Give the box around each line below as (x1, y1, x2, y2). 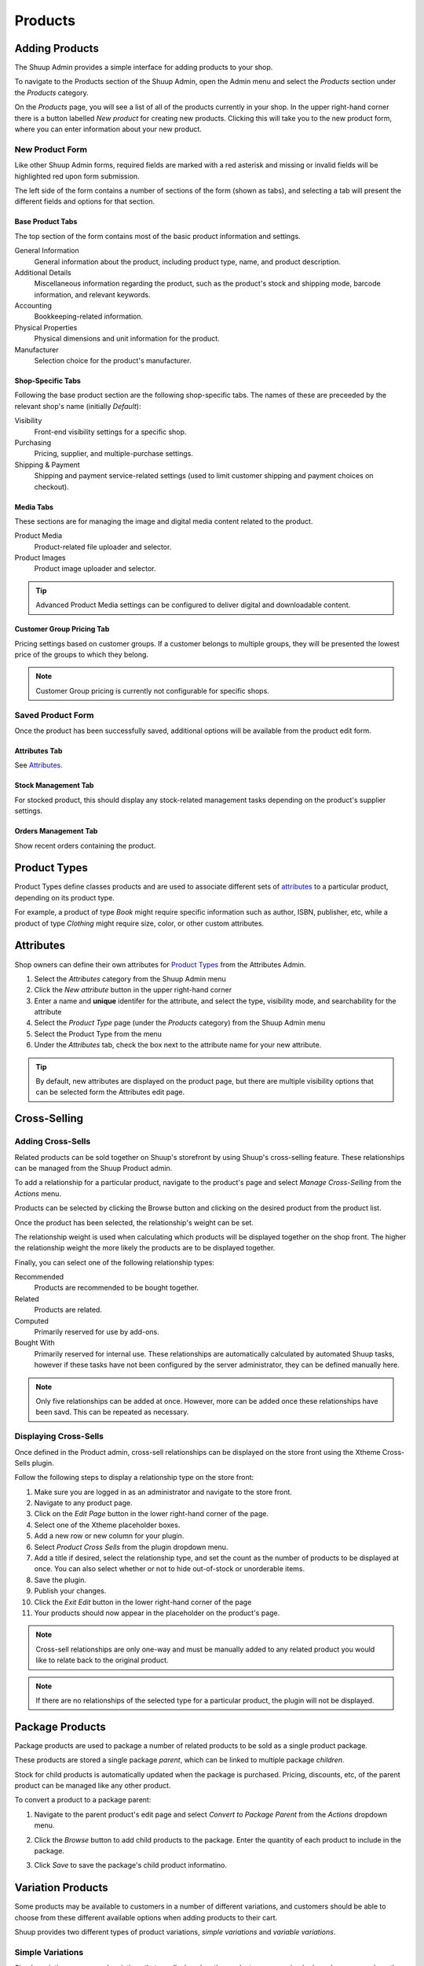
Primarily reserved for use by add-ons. (34, 1327, 160, 1337)
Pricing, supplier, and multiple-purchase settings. (34, 449, 194, 458)
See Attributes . (14, 760, 63, 770)
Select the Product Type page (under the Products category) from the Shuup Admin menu (34, 1018, 326, 1028)
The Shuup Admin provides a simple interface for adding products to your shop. (14, 63, 273, 72)
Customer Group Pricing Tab (14, 624, 110, 634)
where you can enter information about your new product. (14, 124, 202, 134)
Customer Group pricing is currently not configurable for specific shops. (35, 686, 270, 695)
